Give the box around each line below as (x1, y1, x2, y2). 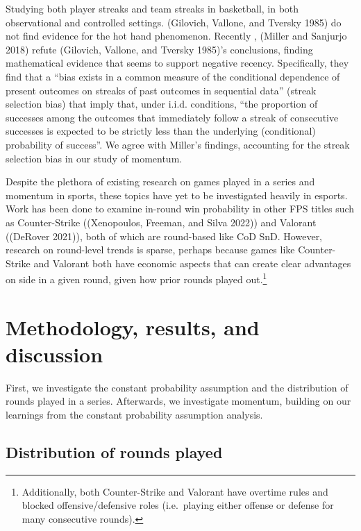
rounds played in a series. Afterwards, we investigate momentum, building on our (6, 394, 351, 408)
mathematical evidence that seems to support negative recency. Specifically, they (6, 56, 349, 70)
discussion (6, 339, 103, 368)
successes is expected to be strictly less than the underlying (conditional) (6, 124, 316, 138)
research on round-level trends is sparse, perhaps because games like (6, 242, 295, 257)
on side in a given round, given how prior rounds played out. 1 (6, 270, 267, 286)
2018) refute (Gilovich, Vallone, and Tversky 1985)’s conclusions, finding (6, 42, 313, 56)
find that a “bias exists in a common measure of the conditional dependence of (6, 69, 340, 83)
